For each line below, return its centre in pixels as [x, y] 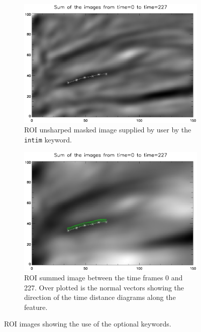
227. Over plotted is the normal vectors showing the [104, 287]
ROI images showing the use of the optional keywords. [88, 324]
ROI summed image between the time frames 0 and [104, 278]
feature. [36, 307]
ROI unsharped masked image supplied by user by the [108, 130]
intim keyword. [48, 140]
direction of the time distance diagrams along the [100, 297]
